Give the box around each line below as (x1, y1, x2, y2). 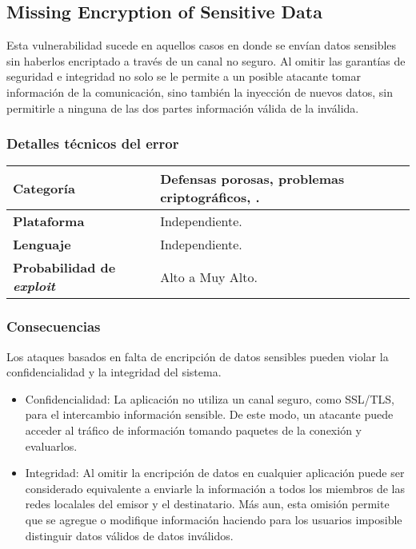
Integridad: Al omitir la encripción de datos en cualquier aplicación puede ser (25, 464, 405, 481)
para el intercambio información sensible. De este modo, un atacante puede (25, 406, 394, 423)
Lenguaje (13, 235, 71, 254)
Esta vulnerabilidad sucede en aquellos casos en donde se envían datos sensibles (6, 37, 397, 54)
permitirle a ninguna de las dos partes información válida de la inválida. (6, 99, 359, 116)
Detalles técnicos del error (6, 133, 179, 153)
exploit (13, 276, 56, 296)
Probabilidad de (13, 258, 116, 277)
